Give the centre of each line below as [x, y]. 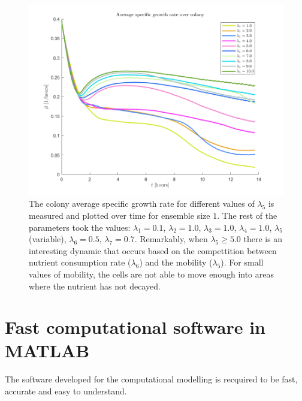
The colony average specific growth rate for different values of [142, 203]
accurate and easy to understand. [66, 391]
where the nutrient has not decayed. [95, 286]
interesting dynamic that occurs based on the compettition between [153, 250]
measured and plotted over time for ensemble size [120, 215]
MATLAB [47, 350]
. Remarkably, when [171, 239]
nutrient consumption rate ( [80, 262]
